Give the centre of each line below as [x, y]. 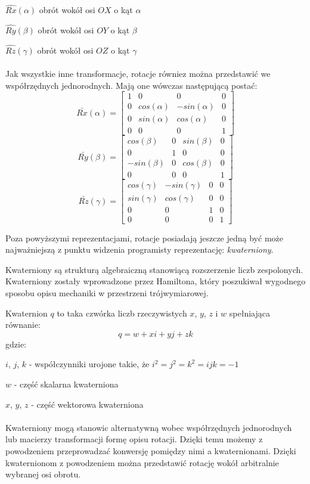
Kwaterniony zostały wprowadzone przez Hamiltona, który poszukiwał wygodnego [156, 281]
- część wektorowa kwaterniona [87, 404]
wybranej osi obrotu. [43, 474]
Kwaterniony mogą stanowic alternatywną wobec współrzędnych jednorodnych [149, 427]
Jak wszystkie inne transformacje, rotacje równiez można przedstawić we [138, 74]
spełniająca [249, 313]
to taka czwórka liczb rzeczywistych [122, 313]
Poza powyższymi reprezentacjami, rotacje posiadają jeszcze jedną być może [144, 238]
